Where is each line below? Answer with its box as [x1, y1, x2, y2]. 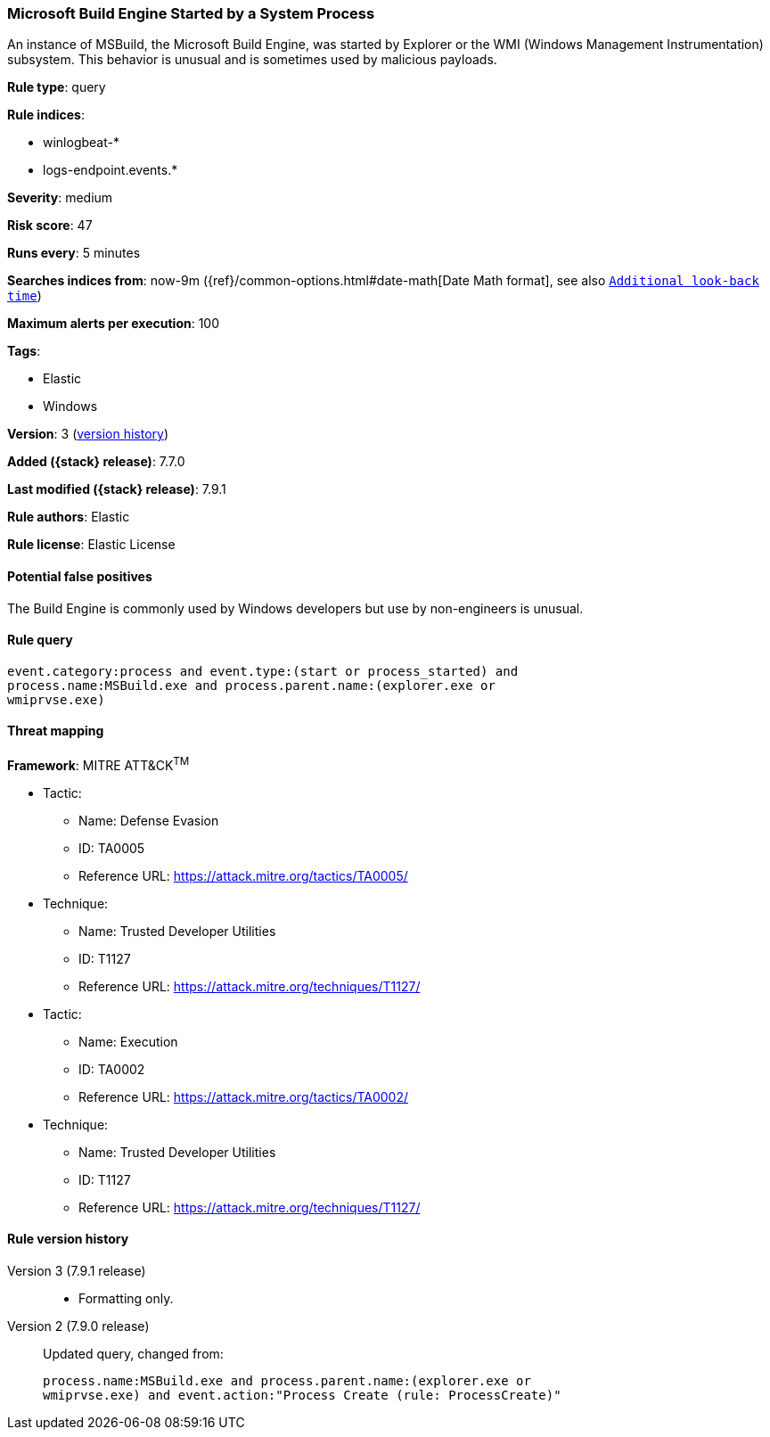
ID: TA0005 [78, 840, 145, 856]
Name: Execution [78, 1033, 178, 1049]
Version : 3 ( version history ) [7, 426, 169, 442]
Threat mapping [7, 723, 104, 739]
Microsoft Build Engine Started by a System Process [7, 4, 375, 22]
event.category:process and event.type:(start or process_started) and [7, 663, 519, 678]
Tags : [7, 343, 41, 359]
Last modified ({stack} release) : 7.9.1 [7, 481, 226, 497]
